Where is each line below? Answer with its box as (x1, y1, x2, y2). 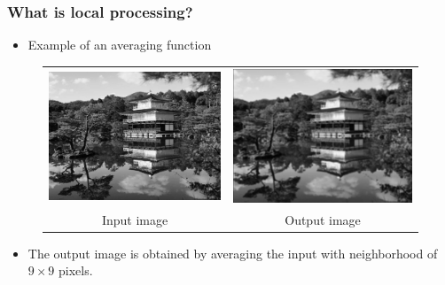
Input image (101, 210, 168, 228)
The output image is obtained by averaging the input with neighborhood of (27, 243, 438, 262)
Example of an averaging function (27, 35, 212, 54)
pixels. (59, 261, 93, 280)
